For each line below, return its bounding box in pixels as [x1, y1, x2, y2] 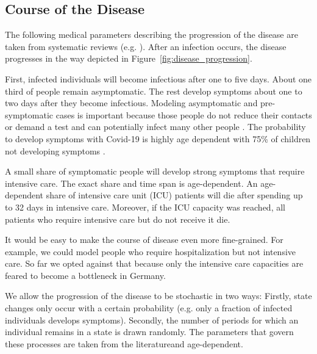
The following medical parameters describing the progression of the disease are [5, 28, 298, 41]
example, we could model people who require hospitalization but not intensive [5, 245, 296, 258]
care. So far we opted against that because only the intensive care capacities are [5, 257, 304, 270]
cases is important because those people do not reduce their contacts [55, 108, 312, 121]
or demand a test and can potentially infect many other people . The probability [5, 120, 306, 133]
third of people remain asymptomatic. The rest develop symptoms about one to [5, 84, 302, 97]
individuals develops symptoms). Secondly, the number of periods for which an [5, 313, 299, 326]
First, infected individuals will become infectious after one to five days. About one [5, 72, 312, 85]
